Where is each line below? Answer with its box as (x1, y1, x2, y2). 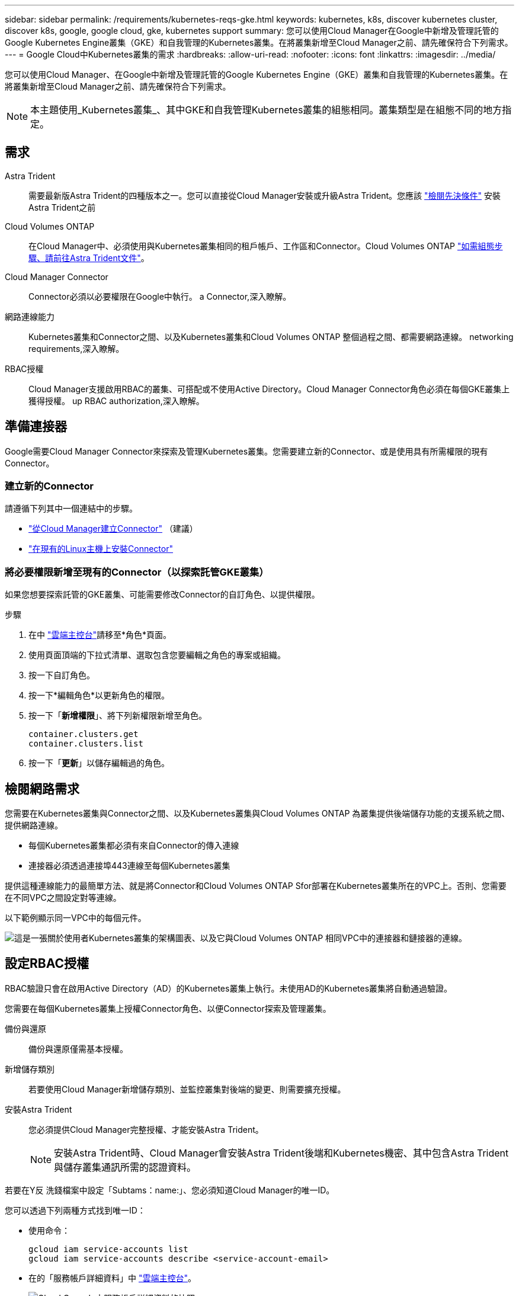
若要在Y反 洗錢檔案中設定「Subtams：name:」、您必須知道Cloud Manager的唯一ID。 (5, 1184, 335, 1195)
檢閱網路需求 (5, 781, 79, 796)
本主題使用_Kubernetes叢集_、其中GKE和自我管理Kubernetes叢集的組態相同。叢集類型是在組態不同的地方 (30, 104, 502, 116)
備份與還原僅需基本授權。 (28, 1043, 128, 1054)
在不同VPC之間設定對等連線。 (5, 892, 121, 903)
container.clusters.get (28, 729, 139, 739)
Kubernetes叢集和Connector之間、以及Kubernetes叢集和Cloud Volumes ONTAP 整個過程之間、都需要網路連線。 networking (28, 331, 514, 342)
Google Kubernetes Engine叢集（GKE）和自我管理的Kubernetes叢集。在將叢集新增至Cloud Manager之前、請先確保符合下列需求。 (5, 37, 513, 47)
